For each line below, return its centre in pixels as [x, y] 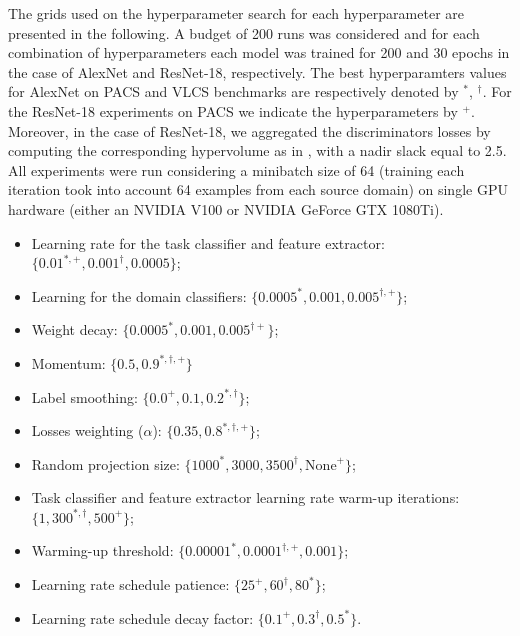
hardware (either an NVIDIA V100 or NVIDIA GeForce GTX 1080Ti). [226, 208]
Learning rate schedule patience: [130, 584]
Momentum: [68, 362]
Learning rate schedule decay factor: [142, 617]
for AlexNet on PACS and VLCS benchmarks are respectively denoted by [233, 91]
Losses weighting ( [87, 430]
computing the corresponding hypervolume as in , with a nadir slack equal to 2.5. [257, 150]
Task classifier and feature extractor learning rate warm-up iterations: [245, 497]
